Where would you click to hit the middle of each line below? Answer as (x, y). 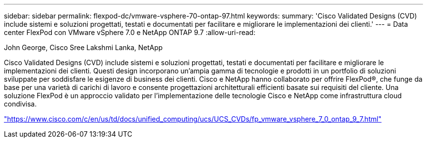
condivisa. (20, 104)
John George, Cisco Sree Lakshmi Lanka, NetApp (83, 47)
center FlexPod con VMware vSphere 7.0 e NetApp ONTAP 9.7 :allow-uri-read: (130, 32)
